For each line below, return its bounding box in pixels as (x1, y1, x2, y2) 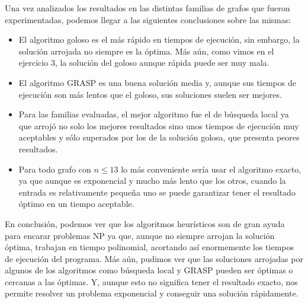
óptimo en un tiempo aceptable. (18, 197, 134, 210)
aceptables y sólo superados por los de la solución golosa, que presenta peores (18, 131, 300, 143)
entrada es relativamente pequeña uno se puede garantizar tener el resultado (18, 186, 296, 198)
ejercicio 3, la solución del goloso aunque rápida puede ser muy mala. (18, 56, 269, 69)
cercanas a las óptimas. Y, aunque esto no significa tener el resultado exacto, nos (5, 275, 298, 288)
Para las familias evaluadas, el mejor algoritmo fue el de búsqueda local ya (18, 108, 289, 120)
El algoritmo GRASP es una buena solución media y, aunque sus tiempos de (18, 76, 296, 88)
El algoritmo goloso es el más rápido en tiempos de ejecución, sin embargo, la (18, 33, 300, 46)
